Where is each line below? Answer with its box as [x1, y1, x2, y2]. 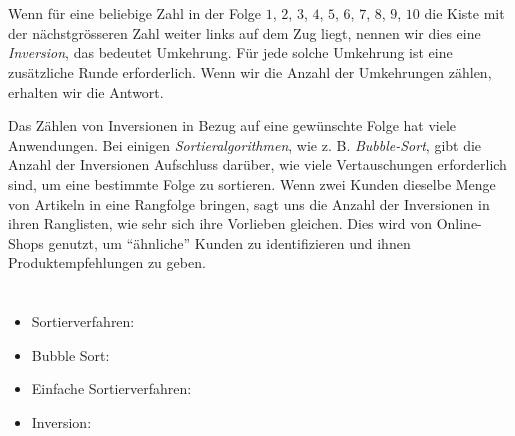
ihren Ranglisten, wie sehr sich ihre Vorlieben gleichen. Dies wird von [8, 213, 433, 234]
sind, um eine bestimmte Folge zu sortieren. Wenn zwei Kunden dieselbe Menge [8, 173, 496, 194]
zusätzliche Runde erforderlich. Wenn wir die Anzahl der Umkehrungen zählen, [8, 61, 492, 82]
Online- [436, 213, 482, 234]
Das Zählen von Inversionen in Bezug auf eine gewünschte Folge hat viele [8, 115, 457, 136]
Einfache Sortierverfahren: [31, 378, 192, 399]
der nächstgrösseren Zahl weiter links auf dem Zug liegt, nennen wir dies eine [8, 22, 481, 43]
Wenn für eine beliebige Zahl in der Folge [8, 3, 262, 24]
